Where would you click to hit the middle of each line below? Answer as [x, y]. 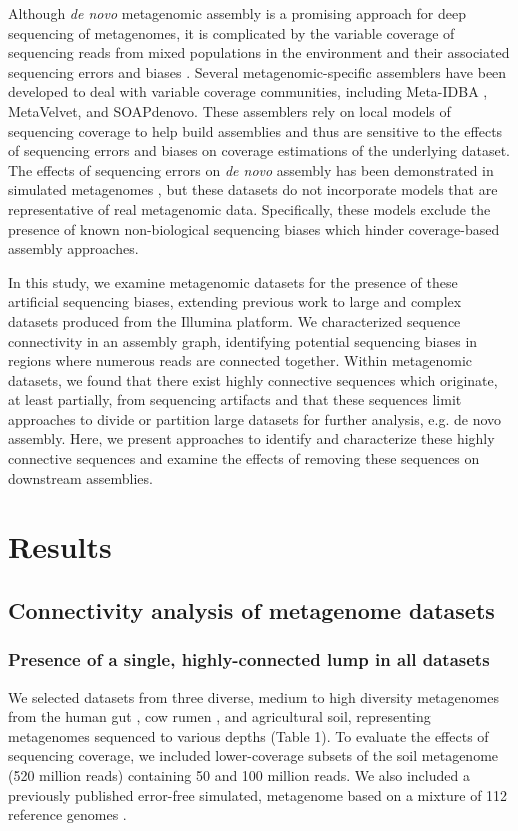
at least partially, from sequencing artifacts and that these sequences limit [235, 399]
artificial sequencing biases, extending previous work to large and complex [235, 301]
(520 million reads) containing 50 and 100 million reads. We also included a [239, 775]
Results [60, 546]
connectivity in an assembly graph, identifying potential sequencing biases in [243, 340]
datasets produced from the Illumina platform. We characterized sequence [234, 320]
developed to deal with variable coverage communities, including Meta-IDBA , [248, 91]
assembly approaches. [73, 248]
